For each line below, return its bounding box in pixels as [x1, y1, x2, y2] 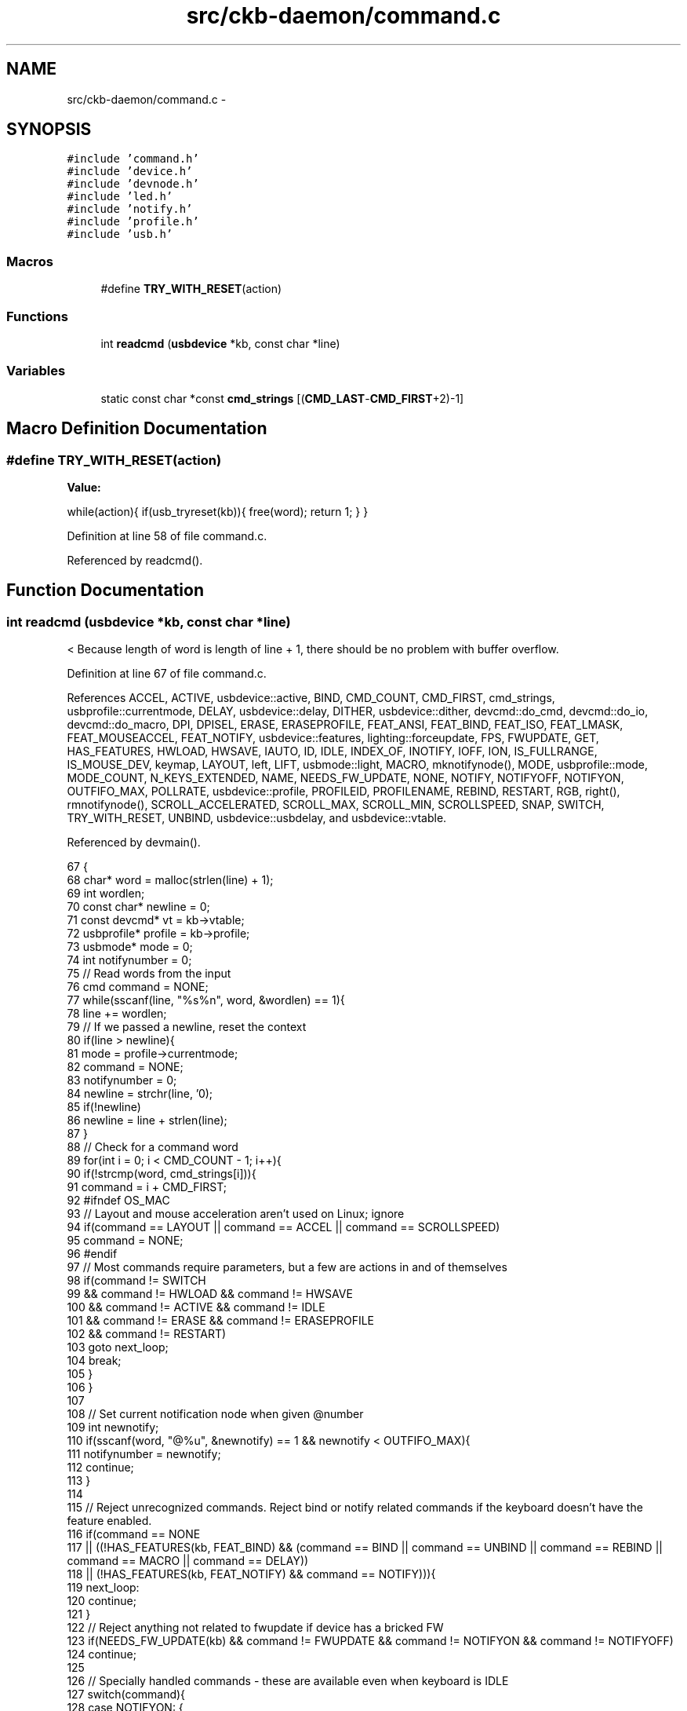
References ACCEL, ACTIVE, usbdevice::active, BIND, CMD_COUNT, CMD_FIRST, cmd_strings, [67, 691, 555, 705]
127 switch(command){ [67, 1687, 186, 1702]
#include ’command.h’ [67, 152, 199, 166]
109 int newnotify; [67, 1420, 159, 1435]
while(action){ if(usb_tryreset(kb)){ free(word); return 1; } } [67, 504, 369, 518]
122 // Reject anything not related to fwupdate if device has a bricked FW [67, 1621, 444, 1635]
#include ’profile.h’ [67, 215, 199, 228]
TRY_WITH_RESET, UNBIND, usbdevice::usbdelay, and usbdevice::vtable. [67, 811, 447, 825]
